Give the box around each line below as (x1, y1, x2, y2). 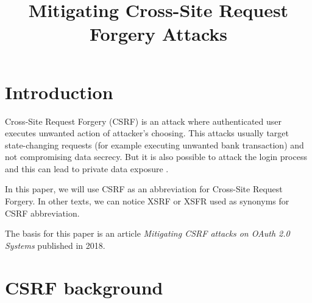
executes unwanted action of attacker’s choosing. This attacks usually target (5, 127, 289, 139)
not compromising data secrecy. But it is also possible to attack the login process (5, 150, 307, 163)
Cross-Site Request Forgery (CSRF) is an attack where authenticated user (5, 114, 282, 127)
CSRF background (5, 274, 163, 299)
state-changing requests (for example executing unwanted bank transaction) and (5, 138, 304, 151)
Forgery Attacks (89, 21, 228, 46)
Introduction (5, 79, 113, 104)
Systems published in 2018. (5, 239, 105, 251)
